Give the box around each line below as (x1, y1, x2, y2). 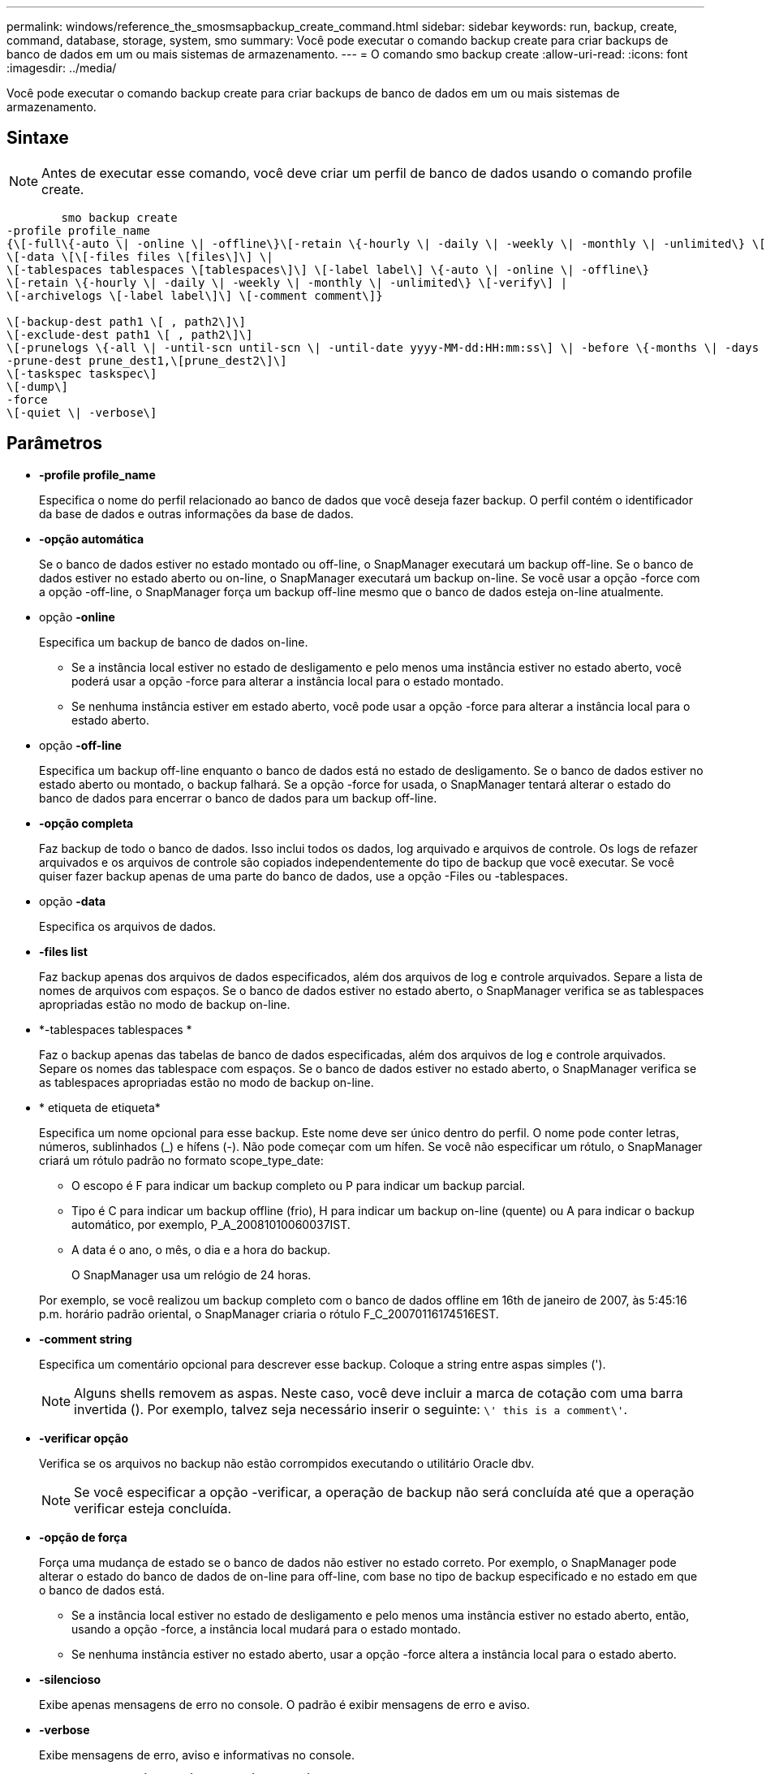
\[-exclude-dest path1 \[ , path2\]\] (6, 327, 253, 341)
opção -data (39, 893, 106, 908)
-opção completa (39, 816, 134, 830)
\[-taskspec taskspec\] (6, 366, 157, 380)
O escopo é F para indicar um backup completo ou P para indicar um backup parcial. (71, 1178, 526, 1192)
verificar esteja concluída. (74, 1499, 232, 1517)
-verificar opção (39, 1430, 129, 1445)
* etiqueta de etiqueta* (39, 1100, 161, 1114)
